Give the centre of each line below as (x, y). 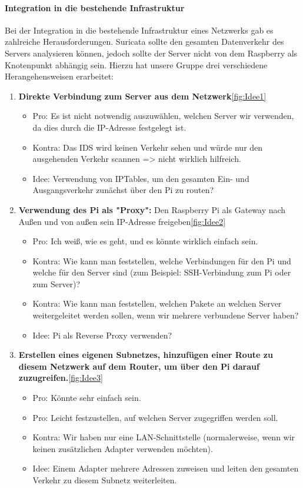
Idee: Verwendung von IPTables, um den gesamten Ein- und (141, 178)
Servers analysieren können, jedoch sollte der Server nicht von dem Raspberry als (151, 53)
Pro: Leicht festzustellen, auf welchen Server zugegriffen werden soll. (155, 417)
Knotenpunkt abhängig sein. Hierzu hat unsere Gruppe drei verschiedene (136, 64)
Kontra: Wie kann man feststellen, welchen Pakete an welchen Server (157, 303)
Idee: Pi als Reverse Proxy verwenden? (102, 335)
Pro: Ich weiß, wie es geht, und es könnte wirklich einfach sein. (145, 241)
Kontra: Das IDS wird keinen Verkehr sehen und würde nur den (148, 147)
